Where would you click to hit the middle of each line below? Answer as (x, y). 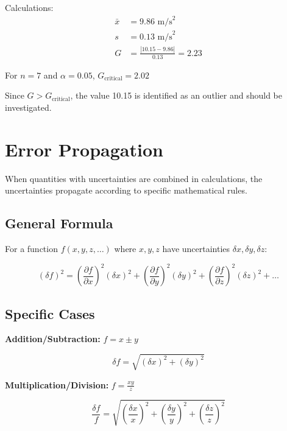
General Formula (59, 223)
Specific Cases (50, 313)
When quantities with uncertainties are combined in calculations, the (134, 178)
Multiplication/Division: (57, 384)
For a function (31, 249)
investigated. (28, 107)
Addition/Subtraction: (53, 339)
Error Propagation (84, 149)
